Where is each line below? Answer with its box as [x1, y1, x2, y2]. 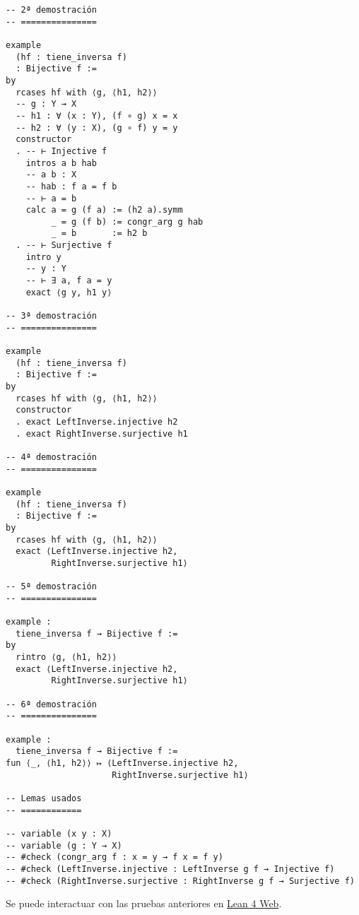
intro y [25, 252, 61, 262]
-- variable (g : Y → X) [6, 840, 122, 851]
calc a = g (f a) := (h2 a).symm [25, 205, 183, 216]
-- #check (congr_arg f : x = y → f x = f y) [6, 852, 223, 863]
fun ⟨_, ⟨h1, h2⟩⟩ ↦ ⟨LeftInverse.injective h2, [6, 758, 239, 768]
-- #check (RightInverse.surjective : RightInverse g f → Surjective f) [6, 875, 355, 886]
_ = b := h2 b [51, 228, 148, 239]
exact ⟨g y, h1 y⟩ [25, 287, 112, 297]
